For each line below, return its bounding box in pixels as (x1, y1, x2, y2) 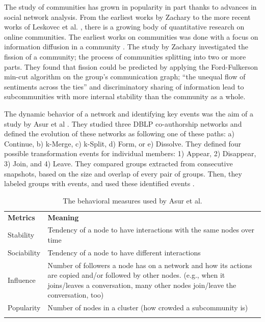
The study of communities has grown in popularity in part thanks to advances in (4, 2, 257, 12)
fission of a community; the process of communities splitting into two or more (4, 51, 246, 62)
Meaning (47, 212, 79, 222)
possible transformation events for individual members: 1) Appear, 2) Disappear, (4, 148, 256, 159)
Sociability (8, 247, 41, 257)
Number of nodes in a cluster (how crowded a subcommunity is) (47, 302, 248, 313)
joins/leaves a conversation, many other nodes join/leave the (47, 279, 236, 290)
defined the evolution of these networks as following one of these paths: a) (4, 128, 234, 139)
